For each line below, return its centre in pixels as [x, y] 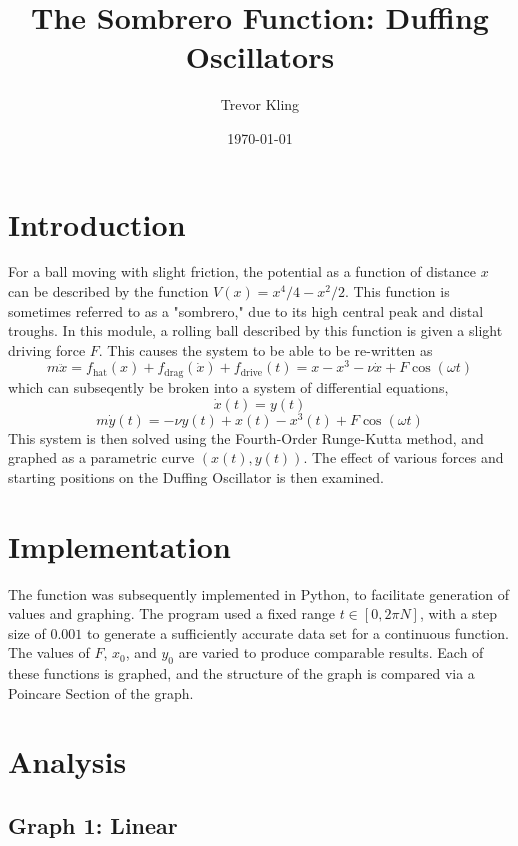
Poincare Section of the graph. [101, 692]
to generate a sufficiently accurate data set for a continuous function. [298, 632]
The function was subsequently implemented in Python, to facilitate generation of [258, 593]
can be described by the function [108, 291]
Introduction [97, 223]
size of [27, 632]
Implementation [119, 545]
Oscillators [260, 56]
